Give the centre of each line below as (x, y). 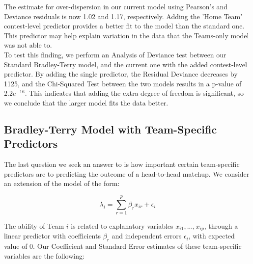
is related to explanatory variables (122, 226)
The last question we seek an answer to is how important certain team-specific (122, 164)
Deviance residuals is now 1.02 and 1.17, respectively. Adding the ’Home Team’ (123, 16)
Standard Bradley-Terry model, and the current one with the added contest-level (126, 64)
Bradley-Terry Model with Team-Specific (111, 129)
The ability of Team (34, 226)
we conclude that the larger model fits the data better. (86, 102)
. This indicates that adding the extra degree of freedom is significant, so (134, 93)
